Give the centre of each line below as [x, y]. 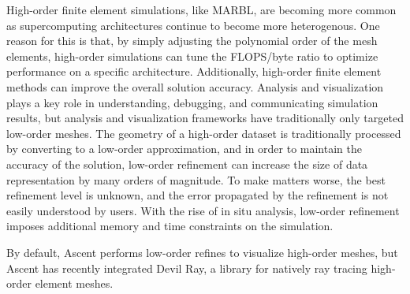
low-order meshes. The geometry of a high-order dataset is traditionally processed [204, 133]
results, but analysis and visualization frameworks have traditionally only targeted [205, 118]
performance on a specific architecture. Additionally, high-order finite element [194, 71]
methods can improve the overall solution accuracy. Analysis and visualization [195, 86]
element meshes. [74, 283]
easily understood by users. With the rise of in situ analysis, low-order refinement [203, 210]
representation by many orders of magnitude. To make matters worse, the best [196, 179]
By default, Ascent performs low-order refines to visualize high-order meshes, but [202, 252]
